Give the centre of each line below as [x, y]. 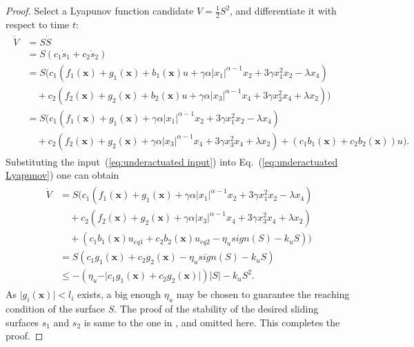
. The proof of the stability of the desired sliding [216, 309]
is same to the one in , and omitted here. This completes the [212, 322]
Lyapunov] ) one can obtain [62, 175]
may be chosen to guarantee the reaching [263, 294]
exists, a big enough [119, 294]
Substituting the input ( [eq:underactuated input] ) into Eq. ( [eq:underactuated [172, 161]
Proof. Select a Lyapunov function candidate [100, 10]
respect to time [38, 24]
